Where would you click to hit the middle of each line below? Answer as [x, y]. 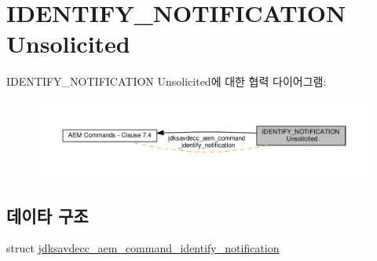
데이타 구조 [48, 215]
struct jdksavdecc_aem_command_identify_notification [143, 248]
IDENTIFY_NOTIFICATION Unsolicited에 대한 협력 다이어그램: [167, 81]
